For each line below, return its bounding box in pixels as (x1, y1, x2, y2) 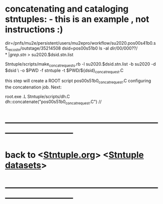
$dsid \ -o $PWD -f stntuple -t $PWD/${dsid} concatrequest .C (5, 67, 124, 74)
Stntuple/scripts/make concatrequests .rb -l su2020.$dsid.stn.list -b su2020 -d (5, 61, 156, 68)
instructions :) (5, 24, 63, 35)
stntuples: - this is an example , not (5, 14, 149, 25)
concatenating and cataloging (5, 3, 129, 15)
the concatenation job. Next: (5, 84, 62, 90)
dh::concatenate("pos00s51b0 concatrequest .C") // (5, 99, 102, 105)
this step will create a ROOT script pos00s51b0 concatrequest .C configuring (5, 78, 151, 85)
